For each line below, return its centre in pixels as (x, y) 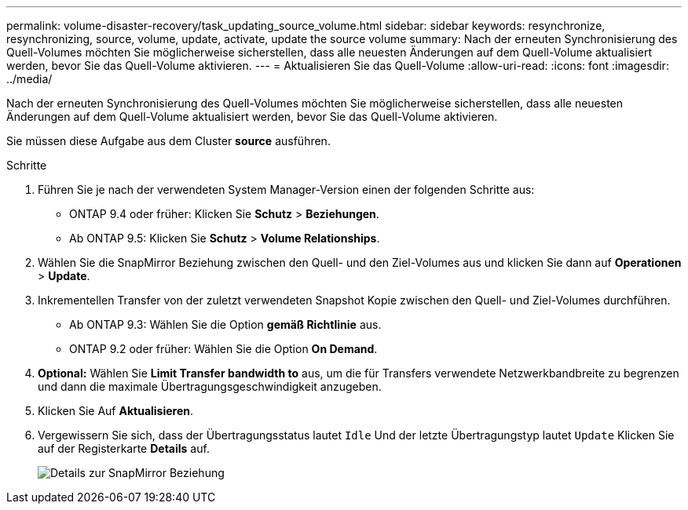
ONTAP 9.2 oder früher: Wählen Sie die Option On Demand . (223, 349)
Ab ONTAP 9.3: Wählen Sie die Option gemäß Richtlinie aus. (225, 324)
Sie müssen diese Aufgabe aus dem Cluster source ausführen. (168, 141)
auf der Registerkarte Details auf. (124, 448)
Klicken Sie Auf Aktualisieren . (116, 411)
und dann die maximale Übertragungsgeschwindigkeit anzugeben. (210, 386)
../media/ (29, 79)
